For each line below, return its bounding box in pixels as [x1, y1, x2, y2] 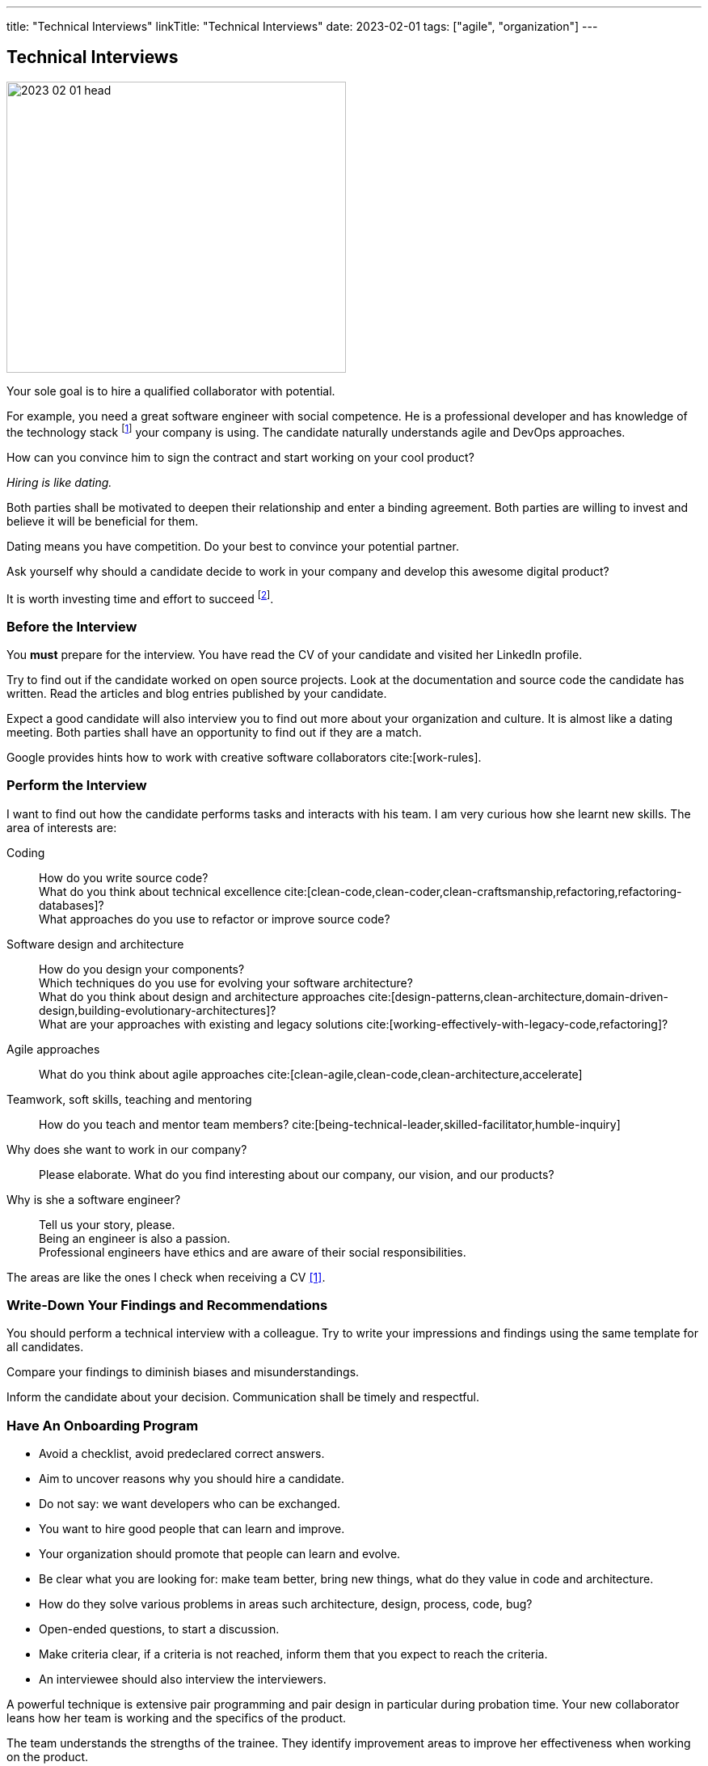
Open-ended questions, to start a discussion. [39, 1622, 280, 1637]
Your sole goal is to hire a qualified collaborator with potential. [6, 383, 335, 398]
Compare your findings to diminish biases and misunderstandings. [6, 1365, 360, 1379]
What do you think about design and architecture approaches [39, 989, 365, 1003]
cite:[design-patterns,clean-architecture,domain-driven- [368, 989, 668, 1003]
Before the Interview [6, 618, 137, 635]
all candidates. [6, 1340, 84, 1354]
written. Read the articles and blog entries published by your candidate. [6, 686, 387, 700]
